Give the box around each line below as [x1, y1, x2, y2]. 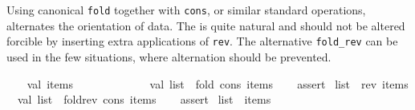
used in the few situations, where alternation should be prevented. [6, 48, 332, 65]
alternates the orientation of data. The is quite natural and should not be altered [6, 17, 405, 33]
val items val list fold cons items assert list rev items [26, 75, 409, 92]
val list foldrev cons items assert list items [17, 91, 271, 108]
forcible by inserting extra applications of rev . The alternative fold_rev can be [6, 33, 398, 49]
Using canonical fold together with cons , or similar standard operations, [6, 2, 366, 18]
